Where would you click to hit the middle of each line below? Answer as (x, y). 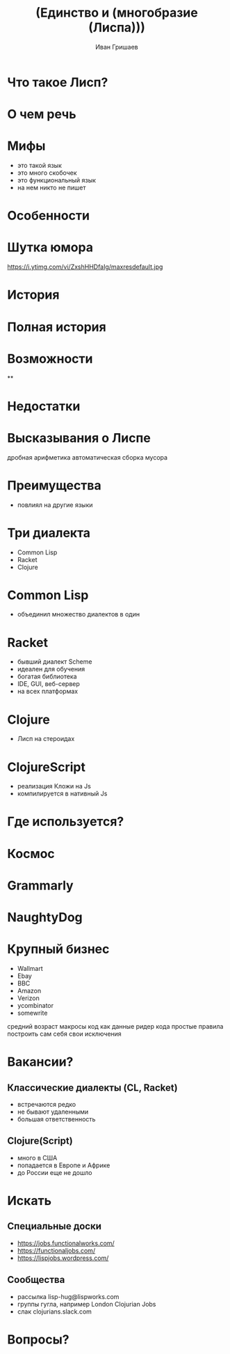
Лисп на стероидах (46, 739)
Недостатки (44, 406)
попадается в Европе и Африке (64, 1165)
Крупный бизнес (58, 949)
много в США (37, 1158)
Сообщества (36, 1280)
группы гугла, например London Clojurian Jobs (87, 1304)
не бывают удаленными (53, 1112)
